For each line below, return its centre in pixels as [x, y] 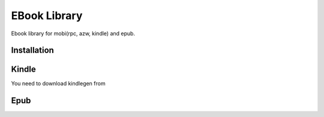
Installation [32, 50]
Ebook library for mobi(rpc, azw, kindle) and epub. [73, 33]
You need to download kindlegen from [58, 84]
